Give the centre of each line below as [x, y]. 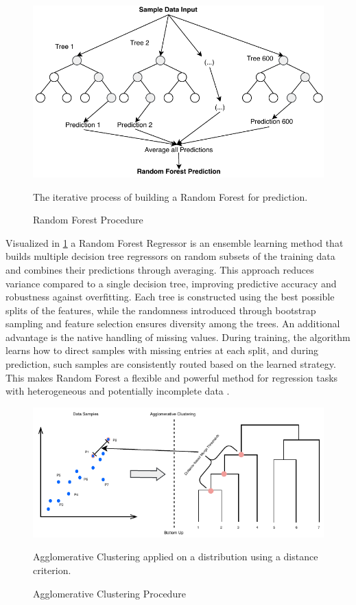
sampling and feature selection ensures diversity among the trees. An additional [173, 323]
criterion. [52, 570]
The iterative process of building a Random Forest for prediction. [170, 196]
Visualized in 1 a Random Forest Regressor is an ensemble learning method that [175, 242]
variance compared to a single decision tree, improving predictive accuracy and [171, 283]
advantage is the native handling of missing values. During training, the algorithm [178, 337]
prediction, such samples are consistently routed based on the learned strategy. [171, 364]
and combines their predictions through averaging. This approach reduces [160, 269]
